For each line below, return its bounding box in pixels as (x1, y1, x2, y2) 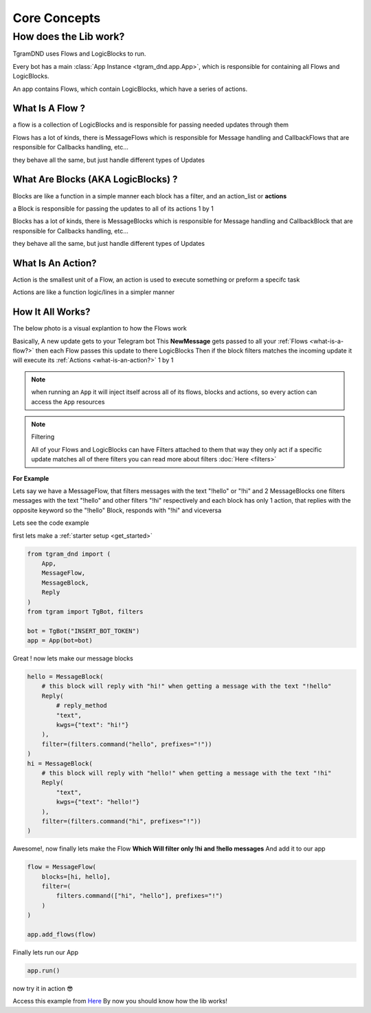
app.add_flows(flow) (27, 930, 96, 938)
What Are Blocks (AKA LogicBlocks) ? (12, 174, 178, 185)
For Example (12, 474, 49, 482)
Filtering (31, 432, 55, 441)
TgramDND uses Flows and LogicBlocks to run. (12, 50, 146, 58)
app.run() (27, 966, 60, 974)
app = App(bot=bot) (27, 637, 93, 645)
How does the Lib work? (12, 30, 125, 43)
